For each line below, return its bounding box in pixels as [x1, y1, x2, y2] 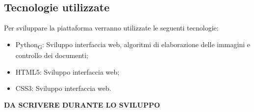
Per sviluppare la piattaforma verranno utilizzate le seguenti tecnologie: [4, 23, 219, 33]
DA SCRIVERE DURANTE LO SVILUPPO [4, 99, 160, 110]
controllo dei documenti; [15, 50, 89, 60]
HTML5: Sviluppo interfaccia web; [15, 66, 120, 77]
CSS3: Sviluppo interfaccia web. [15, 83, 111, 93]
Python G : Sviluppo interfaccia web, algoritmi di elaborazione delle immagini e [15, 39, 250, 51]
